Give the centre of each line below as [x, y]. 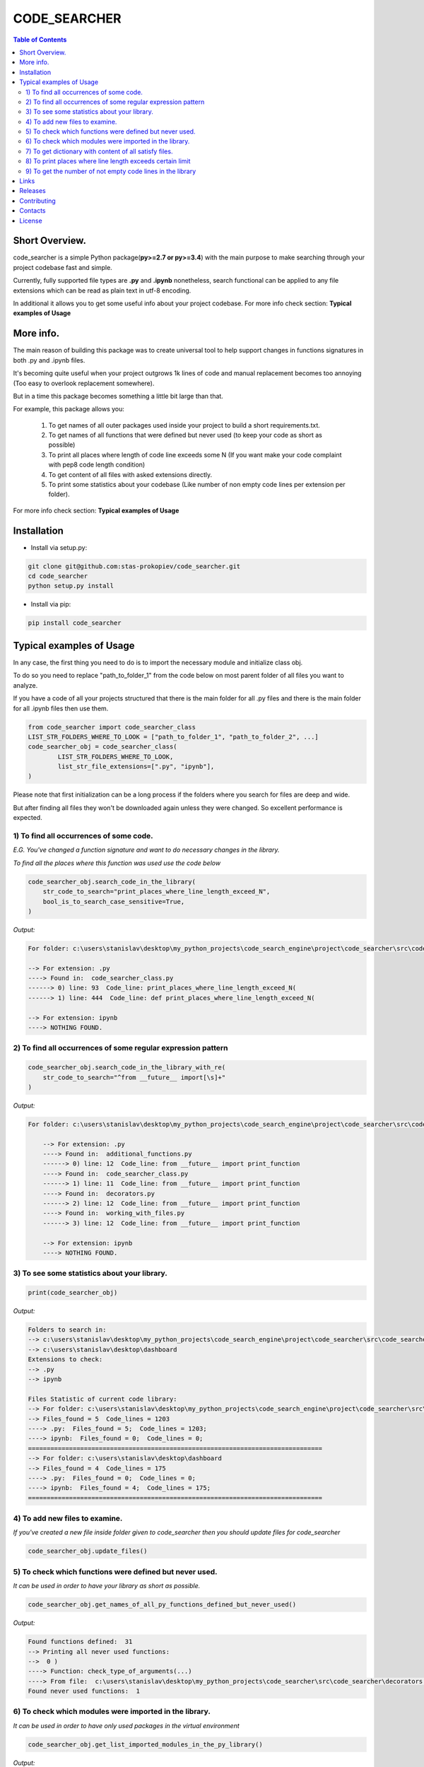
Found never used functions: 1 [84, 1691]
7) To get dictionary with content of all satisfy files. [99, 151]
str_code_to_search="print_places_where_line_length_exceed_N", [157, 892]
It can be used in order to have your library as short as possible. [107, 1586]
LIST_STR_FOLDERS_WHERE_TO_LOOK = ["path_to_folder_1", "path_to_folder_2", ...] [173, 736]
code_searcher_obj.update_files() [88, 1551]
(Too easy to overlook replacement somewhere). [84, 383]
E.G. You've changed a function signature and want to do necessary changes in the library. [146, 850]
